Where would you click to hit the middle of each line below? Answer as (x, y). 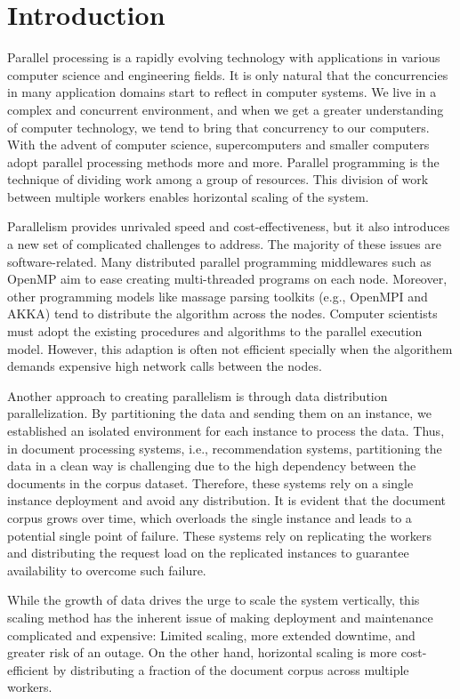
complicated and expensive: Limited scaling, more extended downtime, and (211, 635)
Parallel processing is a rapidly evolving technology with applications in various (224, 57)
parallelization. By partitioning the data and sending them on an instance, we (219, 413)
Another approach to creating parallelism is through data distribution (198, 395)
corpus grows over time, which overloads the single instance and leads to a (210, 517)
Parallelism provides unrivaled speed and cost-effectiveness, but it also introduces (229, 226)
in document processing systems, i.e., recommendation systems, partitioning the (225, 448)
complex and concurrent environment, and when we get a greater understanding (226, 109)
